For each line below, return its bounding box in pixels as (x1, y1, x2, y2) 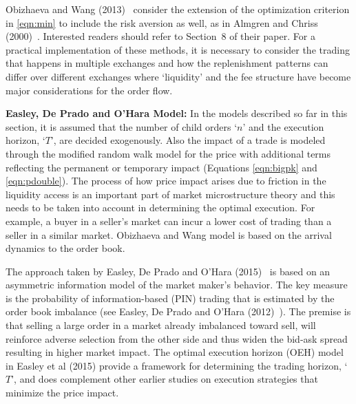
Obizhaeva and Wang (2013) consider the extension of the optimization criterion (6, 2, 350, 16)
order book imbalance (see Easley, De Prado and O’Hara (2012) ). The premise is (6, 304, 351, 319)
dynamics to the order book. (6, 241, 125, 255)
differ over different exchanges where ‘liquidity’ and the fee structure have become (6, 69, 351, 83)
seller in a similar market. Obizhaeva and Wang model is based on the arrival (6, 227, 332, 242)
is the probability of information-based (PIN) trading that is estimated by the (6, 290, 335, 305)
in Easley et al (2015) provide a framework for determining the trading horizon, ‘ (6, 358, 348, 372)
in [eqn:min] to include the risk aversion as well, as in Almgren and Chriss (6, 15, 318, 30)
